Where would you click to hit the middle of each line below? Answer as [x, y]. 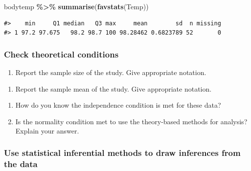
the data [21, 163]
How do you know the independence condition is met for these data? [118, 105]
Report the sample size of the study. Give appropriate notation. [111, 72]
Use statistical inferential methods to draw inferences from [122, 152]
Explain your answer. [47, 131]
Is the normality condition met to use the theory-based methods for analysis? [131, 121]
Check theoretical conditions [61, 54]
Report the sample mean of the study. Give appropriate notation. [114, 88]
